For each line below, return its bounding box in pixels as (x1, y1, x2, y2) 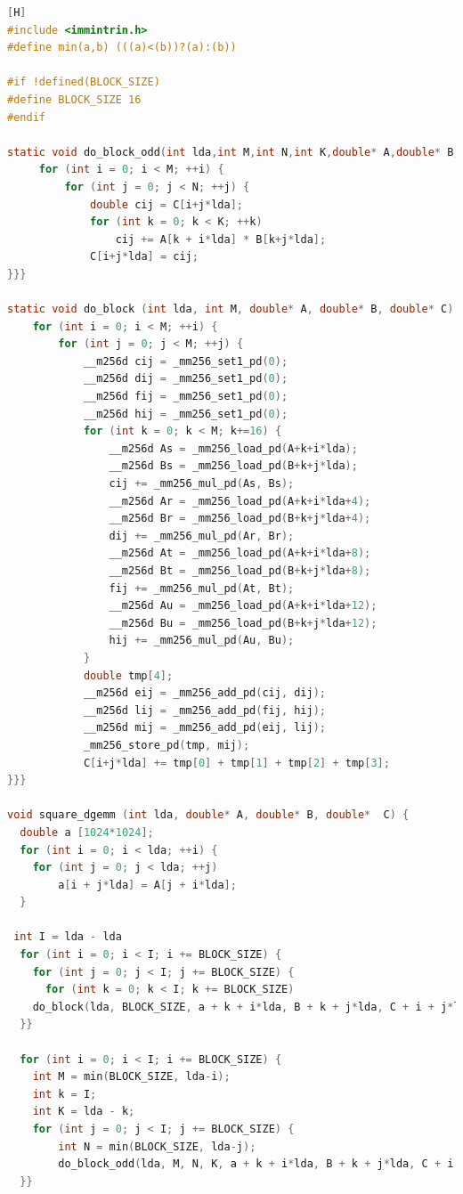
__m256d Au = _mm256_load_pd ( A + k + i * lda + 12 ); (109, 599, 378, 613)
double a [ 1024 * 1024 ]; (20, 825, 154, 839)
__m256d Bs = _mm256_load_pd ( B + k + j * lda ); (109, 459, 358, 473)
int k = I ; (32, 1087, 97, 1101)
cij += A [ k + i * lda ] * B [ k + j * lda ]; (115, 232, 327, 246)
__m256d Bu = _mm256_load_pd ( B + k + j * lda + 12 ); (109, 616, 378, 629)
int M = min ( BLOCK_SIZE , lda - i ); (32, 1070, 231, 1084)
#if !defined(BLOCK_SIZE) (7, 76, 160, 89)
